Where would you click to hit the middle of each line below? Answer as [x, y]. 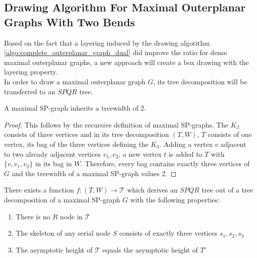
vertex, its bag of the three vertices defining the [76, 144]
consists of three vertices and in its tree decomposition [87, 134]
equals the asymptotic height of [150, 249]
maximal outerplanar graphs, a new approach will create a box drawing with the [127, 62]
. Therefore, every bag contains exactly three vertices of [165, 163]
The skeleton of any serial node [63, 233]
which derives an [152, 190]
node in [71, 216]
